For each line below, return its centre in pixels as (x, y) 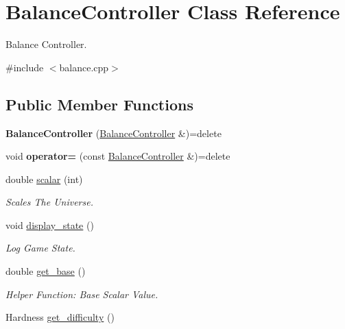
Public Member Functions (99, 104)
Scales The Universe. (49, 202)
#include (25, 67)
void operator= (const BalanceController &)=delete (118, 156)
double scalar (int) (44, 179)
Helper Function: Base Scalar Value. (82, 294)
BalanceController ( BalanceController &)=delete (114, 133)
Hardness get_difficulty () (60, 317)
